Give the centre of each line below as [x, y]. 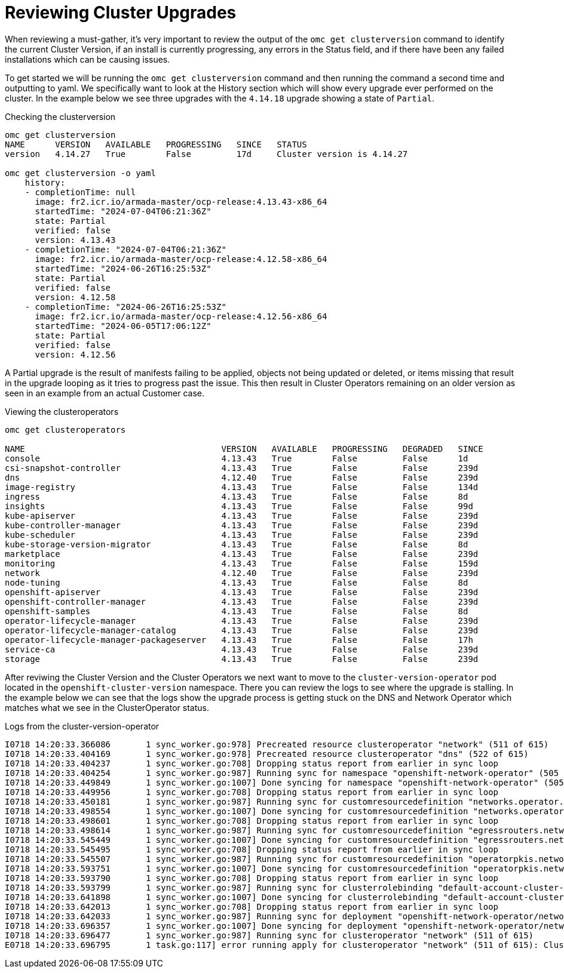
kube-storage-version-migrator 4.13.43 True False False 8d [237, 544]
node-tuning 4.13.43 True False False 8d [237, 582]
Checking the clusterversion [60, 116]
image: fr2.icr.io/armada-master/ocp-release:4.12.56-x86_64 [181, 316]
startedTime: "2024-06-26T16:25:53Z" [123, 268]
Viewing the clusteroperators [62, 411]
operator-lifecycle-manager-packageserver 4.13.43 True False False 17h [239, 640]
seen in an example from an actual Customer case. [105, 393]
